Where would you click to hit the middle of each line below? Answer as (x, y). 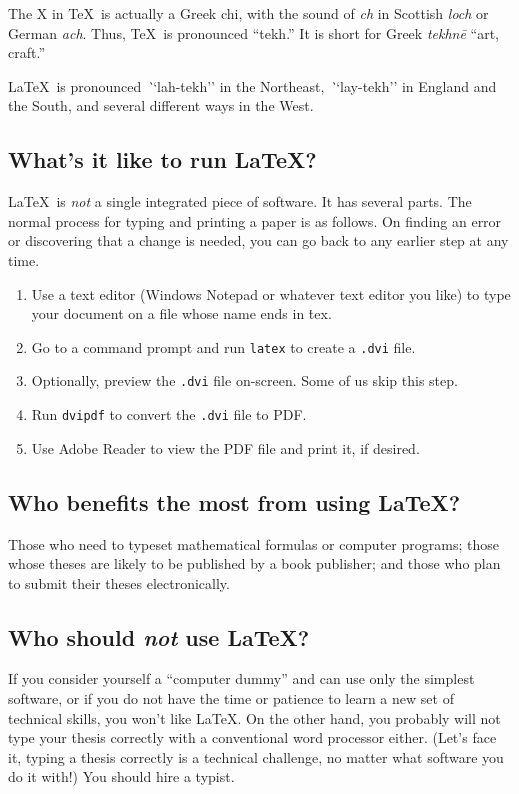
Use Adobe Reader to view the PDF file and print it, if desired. (225, 447)
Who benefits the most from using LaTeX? (234, 501)
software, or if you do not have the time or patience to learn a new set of (231, 698)
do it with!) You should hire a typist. (121, 776)
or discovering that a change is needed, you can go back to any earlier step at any (258, 240)
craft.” (26, 52)
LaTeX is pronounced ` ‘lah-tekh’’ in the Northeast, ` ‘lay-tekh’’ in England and (252, 85)
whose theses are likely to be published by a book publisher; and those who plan (254, 563)
